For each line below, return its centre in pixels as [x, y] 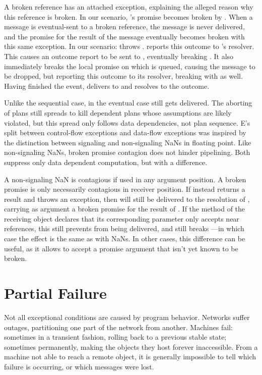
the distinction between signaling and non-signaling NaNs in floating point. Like [128, 142]
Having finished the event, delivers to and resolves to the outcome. [107, 86]
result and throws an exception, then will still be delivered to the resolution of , [127, 199]
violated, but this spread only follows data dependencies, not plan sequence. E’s [127, 122]
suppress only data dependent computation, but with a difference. [106, 162]
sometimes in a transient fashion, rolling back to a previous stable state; [115, 337]
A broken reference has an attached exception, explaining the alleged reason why [129, 7]
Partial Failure [55, 293]
